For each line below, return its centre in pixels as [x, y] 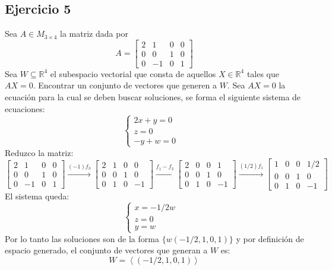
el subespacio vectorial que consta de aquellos [133, 73]
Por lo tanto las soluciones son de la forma [82, 238]
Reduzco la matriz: [39, 152]
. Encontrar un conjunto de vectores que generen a [125, 85]
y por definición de [270, 238]
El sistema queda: [37, 196]
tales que [263, 73]
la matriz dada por [94, 34]
